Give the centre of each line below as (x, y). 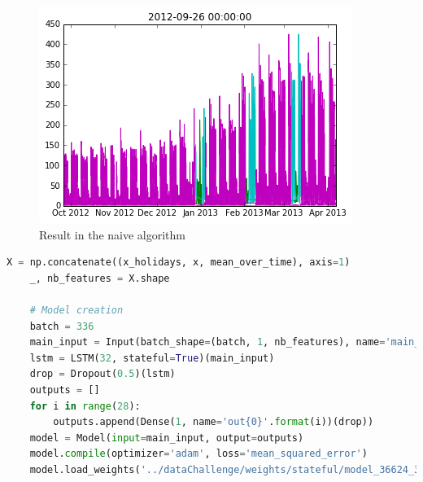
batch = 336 (62, 326)
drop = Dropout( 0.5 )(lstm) (102, 374)
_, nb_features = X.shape (100, 278)
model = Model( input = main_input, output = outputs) (167, 438)
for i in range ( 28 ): (85, 406)
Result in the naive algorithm (112, 234)
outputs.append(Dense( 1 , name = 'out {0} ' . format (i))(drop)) (214, 422)
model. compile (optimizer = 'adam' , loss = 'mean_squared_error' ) (198, 454)
